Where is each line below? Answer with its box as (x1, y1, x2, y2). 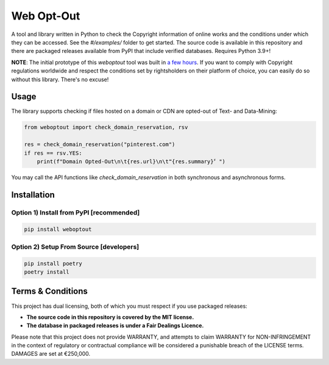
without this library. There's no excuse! (11, 76, 109, 83)
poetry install (24, 269, 69, 275)
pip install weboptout (24, 225, 92, 233)
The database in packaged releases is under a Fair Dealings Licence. (26, 322, 204, 329)
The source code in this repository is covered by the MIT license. (26, 313, 194, 321)
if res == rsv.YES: (24, 149, 82, 157)
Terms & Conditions (11, 286, 88, 297)
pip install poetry (24, 260, 82, 267)
